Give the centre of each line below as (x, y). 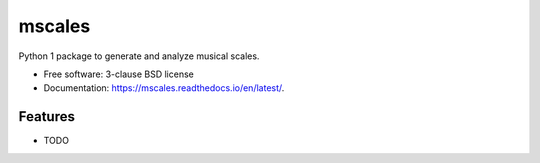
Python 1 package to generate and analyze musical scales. (139, 56)
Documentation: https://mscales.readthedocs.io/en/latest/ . (164, 88)
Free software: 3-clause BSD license (118, 74)
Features (46, 116)
